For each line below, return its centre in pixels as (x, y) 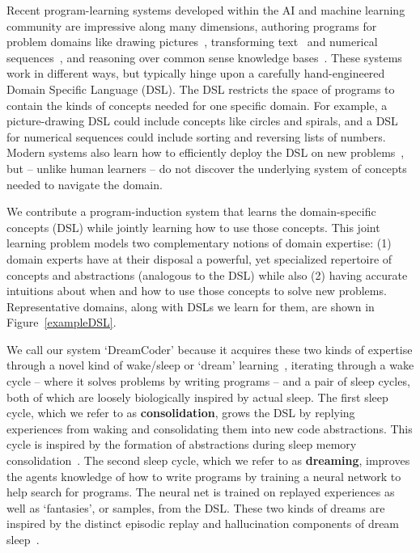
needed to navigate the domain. (85, 184)
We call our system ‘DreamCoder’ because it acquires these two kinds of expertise (210, 349)
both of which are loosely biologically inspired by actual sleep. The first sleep (197, 397)
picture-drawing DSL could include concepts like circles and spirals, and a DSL (202, 121)
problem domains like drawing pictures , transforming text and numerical (192, 42)
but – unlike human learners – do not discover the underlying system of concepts (207, 168)
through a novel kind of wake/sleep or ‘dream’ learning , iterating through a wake (210, 365)
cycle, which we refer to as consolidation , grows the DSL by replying (181, 413)
